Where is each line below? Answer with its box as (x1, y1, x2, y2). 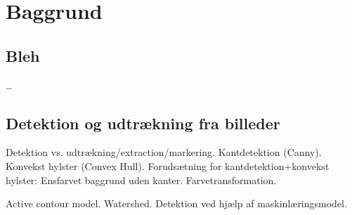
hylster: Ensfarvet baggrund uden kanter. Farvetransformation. (6, 172, 277, 187)
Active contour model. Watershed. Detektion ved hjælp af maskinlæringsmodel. (6, 196, 347, 211)
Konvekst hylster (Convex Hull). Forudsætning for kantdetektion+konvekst (6, 158, 330, 173)
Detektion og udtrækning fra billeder (6, 112, 280, 133)
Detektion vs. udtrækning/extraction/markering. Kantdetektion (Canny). (6, 145, 322, 159)
